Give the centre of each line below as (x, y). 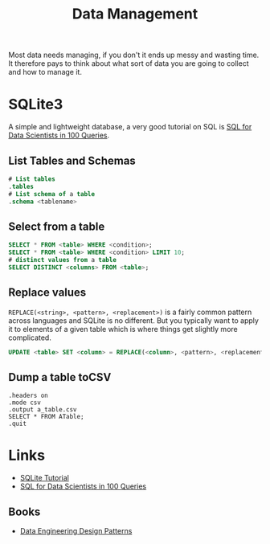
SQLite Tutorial (45, 478)
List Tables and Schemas (72, 160)
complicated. (30, 337)
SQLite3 (36, 104)
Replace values (47, 293)
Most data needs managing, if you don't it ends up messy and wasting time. (134, 55)
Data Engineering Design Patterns (76, 531)
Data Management (135, 14)
